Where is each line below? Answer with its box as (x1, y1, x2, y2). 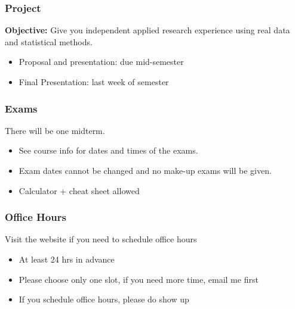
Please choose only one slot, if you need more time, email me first (19, 273, 259, 285)
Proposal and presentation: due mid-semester (19, 55, 184, 68)
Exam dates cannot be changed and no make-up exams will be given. (19, 164, 272, 176)
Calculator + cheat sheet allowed (19, 184, 140, 196)
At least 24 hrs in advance (19, 253, 115, 265)
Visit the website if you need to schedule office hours (5, 233, 197, 245)
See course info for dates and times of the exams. (19, 144, 198, 157)
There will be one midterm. (5, 124, 105, 136)
